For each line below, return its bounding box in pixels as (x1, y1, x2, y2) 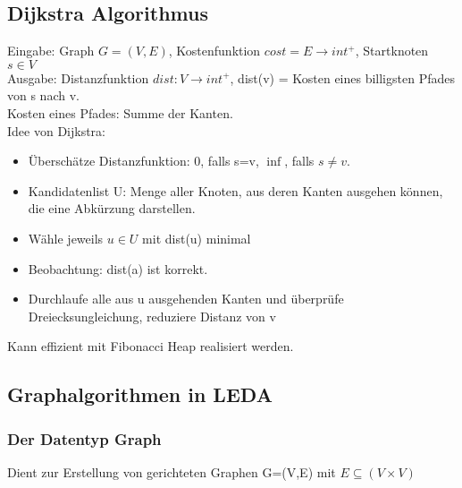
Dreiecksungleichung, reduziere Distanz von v (28, 306, 276, 325)
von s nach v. (7, 86, 80, 105)
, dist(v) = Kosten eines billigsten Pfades (230, 68, 455, 87)
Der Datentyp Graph (7, 427, 162, 449)
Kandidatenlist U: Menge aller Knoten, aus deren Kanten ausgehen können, (28, 181, 443, 200)
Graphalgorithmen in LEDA (7, 381, 273, 408)
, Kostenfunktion (168, 41, 261, 60)
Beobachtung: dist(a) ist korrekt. (28, 259, 208, 278)
